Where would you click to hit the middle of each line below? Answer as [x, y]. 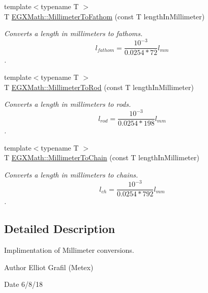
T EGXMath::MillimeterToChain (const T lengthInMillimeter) [102, 157]
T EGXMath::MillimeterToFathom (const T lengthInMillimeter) [105, 16]
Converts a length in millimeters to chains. [71, 175]
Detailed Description [60, 229]
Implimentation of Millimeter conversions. [69, 250]
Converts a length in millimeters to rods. [68, 104]
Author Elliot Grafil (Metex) [49, 267]
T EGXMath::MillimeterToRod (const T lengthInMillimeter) [99, 87]
